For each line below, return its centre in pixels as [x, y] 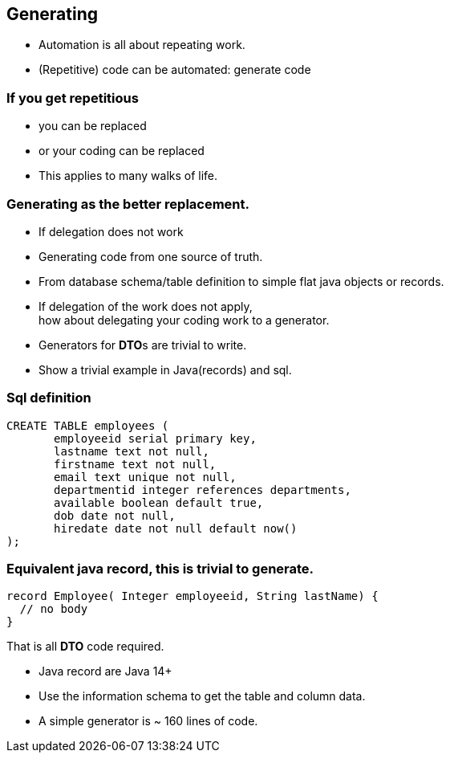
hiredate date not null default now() [176, 528]
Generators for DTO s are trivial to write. [143, 345]
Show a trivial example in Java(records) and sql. [165, 369]
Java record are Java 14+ [105, 671]
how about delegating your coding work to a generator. [184, 320]
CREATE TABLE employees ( [88, 425]
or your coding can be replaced [122, 151]
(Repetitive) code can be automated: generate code [175, 70]
